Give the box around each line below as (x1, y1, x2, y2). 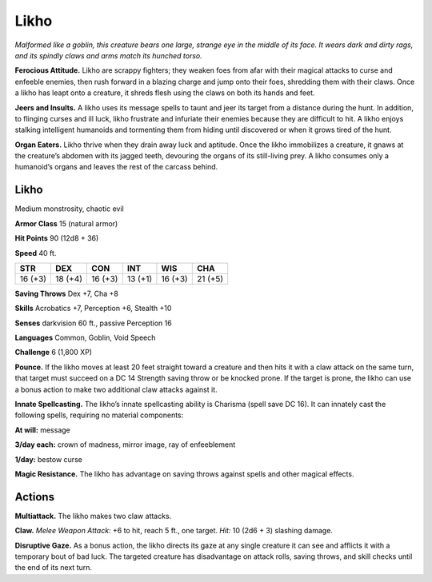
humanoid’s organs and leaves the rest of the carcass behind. (14, 162, 218, 172)
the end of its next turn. (14, 563, 92, 572)
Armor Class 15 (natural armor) (14, 218, 118, 228)
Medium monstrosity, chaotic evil (14, 204, 124, 213)
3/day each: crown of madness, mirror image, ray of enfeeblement (14, 440, 236, 449)
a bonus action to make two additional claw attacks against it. (14, 385, 218, 394)
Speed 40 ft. (14, 248, 57, 257)
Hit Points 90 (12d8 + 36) (14, 233, 99, 243)
